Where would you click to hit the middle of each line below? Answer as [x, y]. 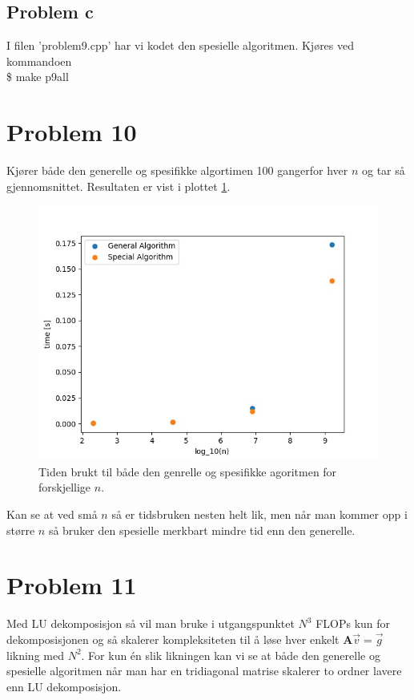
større [21, 530]
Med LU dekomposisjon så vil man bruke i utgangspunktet [151, 623]
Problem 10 [72, 132]
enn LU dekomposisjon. [64, 686]
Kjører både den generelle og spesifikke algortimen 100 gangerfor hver [177, 170]
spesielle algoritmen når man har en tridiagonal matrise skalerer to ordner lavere [204, 671]
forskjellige [65, 487]
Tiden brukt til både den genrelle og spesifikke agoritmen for [188, 471]
